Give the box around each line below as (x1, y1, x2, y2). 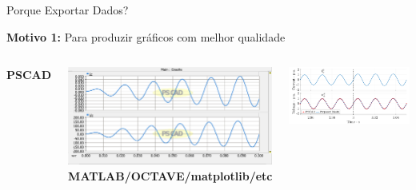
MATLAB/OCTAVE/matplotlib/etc (68, 167, 273, 184)
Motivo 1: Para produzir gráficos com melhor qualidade (6, 28, 286, 45)
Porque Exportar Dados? (6, 2, 129, 18)
